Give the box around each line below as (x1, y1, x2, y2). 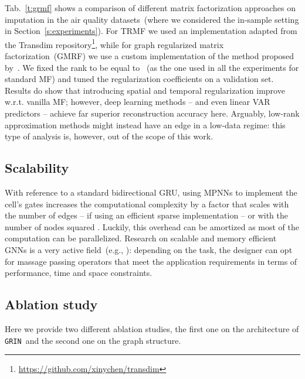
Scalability (5, 159, 69, 177)
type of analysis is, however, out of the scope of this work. (5, 130, 213, 142)
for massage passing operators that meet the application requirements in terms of (5, 255, 297, 267)
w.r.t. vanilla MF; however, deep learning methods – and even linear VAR (5, 95, 270, 108)
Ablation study (5, 295, 98, 313)
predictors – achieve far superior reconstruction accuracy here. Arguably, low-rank (5, 107, 300, 119)
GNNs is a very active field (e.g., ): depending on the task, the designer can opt (5, 243, 293, 255)
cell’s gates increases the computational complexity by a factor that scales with (5, 197, 289, 210)
